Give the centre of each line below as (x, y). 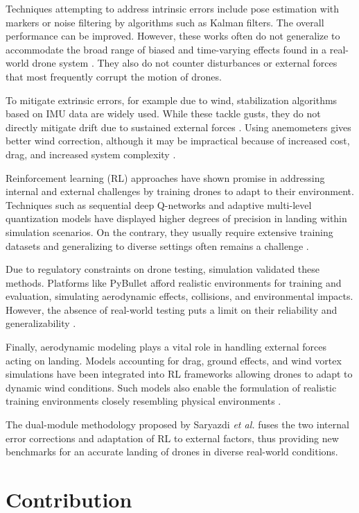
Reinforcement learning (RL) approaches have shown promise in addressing (165, 177)
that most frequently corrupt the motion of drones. (114, 76)
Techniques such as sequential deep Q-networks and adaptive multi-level (159, 204)
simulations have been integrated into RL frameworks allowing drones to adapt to (179, 374)
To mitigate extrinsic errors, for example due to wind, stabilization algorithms (172, 100)
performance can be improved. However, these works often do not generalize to (173, 36)
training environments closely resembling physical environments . (143, 401)
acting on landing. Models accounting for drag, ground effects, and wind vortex (174, 360)
